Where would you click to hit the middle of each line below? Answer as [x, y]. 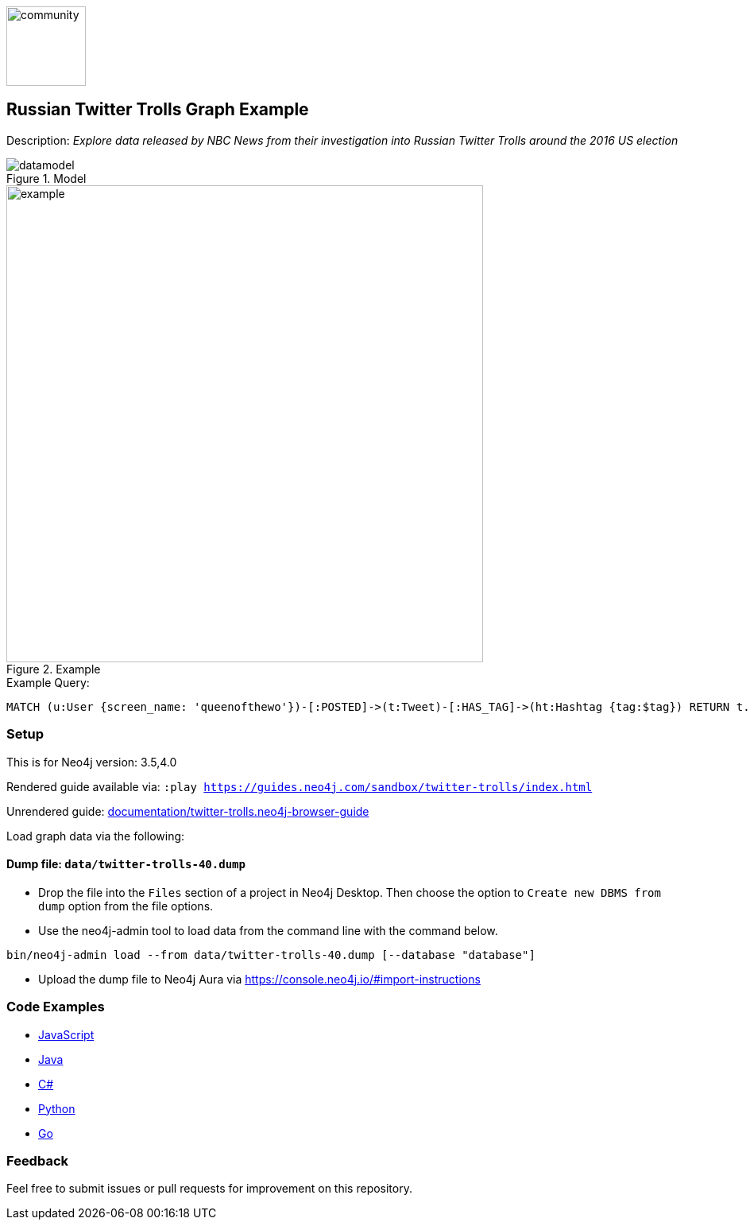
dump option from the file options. [126, 906]
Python [57, 1108]
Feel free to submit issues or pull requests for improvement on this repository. [209, 1189]
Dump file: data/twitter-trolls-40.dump [126, 864]
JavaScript [66, 1034]
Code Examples [56, 1007]
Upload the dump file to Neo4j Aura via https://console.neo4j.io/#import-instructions [259, 979]
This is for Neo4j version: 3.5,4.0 [92, 762]
